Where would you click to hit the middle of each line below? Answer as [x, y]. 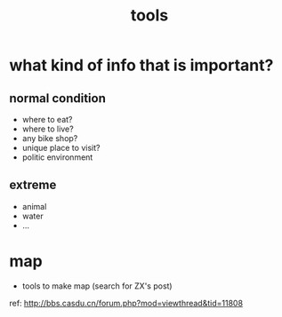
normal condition [58, 98]
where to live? [48, 129]
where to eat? [47, 119]
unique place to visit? [61, 148]
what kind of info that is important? [141, 65]
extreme [33, 185]
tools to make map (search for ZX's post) [97, 286]
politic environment [57, 157]
